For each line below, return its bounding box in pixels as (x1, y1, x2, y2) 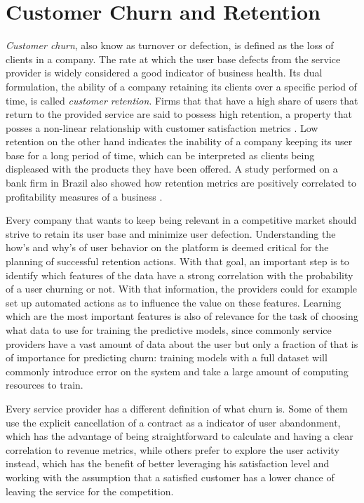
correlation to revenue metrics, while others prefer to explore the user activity (6, 442, 339, 457)
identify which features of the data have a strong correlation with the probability (6, 267, 353, 282)
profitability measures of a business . (6, 189, 163, 203)
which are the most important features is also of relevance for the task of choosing (6, 309, 358, 323)
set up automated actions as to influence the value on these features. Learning (6, 295, 342, 309)
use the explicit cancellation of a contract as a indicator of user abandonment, (6, 415, 341, 429)
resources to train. (6, 377, 83, 392)
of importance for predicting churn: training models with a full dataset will (6, 350, 328, 365)
